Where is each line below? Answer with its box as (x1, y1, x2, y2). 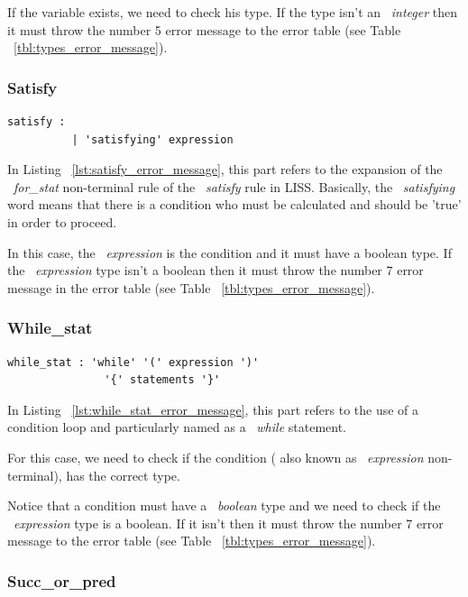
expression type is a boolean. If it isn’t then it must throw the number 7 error (14, 513, 444, 532)
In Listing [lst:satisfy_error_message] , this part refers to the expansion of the (7, 160, 443, 179)
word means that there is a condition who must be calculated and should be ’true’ (7, 195, 462, 214)
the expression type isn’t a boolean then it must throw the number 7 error (7, 261, 424, 280)
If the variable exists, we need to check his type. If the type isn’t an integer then (7, 3, 457, 21)
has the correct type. (66, 465, 180, 484)
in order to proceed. (7, 212, 117, 231)
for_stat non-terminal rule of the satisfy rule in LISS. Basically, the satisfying (14, 177, 455, 196)
